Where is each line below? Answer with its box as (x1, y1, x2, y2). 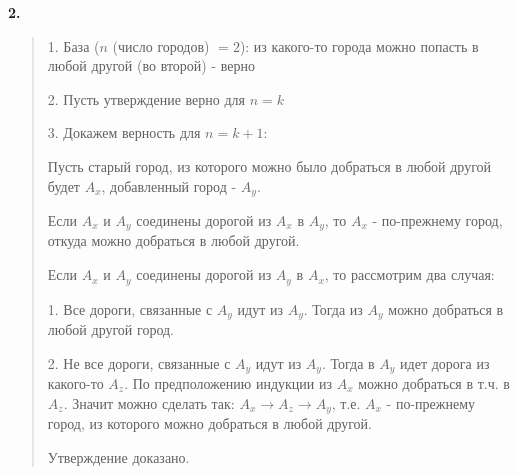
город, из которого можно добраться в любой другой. (47, 413, 373, 434)
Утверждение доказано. (47, 446, 190, 467)
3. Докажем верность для (47, 122, 201, 143)
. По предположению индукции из (124, 373, 332, 394)
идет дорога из (400, 352, 490, 373)
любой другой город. (47, 318, 175, 339)
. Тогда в (321, 352, 375, 373)
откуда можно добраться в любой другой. (47, 230, 300, 251)
